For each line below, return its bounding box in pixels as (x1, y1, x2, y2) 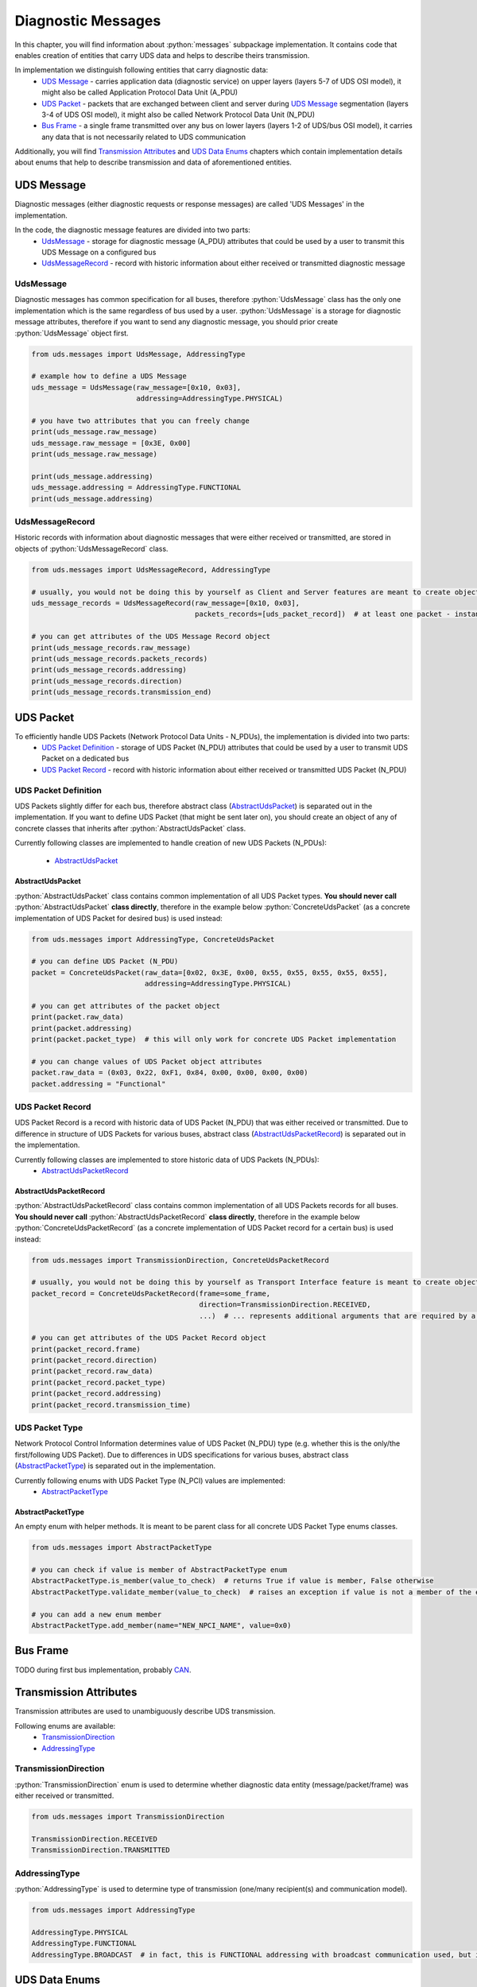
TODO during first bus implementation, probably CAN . (14, 1665, 192, 1675)
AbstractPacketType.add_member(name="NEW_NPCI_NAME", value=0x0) (31, 1621, 292, 1630)
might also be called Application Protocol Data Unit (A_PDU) (41, 87, 238, 97)
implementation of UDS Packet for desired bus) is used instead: (14, 913, 223, 923)
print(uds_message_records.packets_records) (31, 654, 208, 663)
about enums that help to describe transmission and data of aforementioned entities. (14, 157, 292, 167)
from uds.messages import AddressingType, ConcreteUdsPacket (31, 935, 275, 943)
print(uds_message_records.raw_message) (31, 643, 191, 652)
